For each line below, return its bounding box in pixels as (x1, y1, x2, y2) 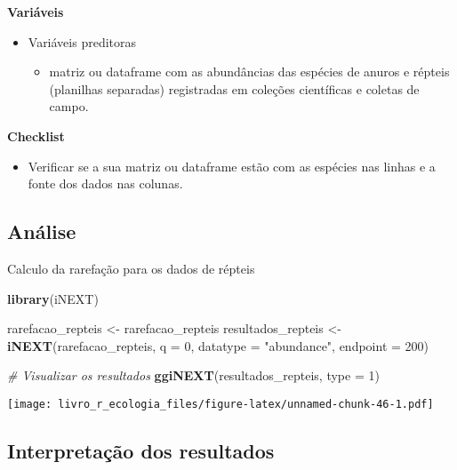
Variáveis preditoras (28, 32, 137, 51)
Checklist (7, 126, 65, 145)
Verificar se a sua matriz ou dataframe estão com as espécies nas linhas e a (28, 156, 436, 175)
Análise (7, 218, 76, 245)
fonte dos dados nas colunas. (28, 174, 183, 193)
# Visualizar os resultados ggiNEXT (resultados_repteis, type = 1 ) (7, 366, 380, 385)
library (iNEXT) (7, 289, 99, 307)
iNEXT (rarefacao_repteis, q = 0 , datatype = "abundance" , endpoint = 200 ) (7, 336, 429, 354)
